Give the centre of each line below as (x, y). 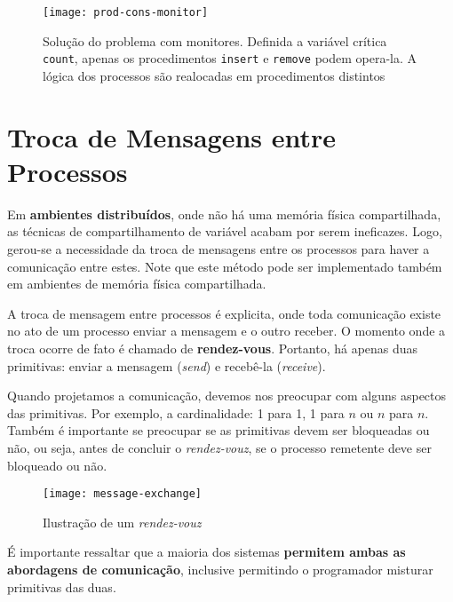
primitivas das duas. (62, 586)
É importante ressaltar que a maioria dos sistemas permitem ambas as (207, 552)
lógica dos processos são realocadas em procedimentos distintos (214, 75)
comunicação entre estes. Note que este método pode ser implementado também (225, 266)
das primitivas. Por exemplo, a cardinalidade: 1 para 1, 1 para (176, 412)
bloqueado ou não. (57, 465)
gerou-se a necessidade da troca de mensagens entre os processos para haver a (219, 249)
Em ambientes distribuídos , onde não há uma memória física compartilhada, (224, 214)
